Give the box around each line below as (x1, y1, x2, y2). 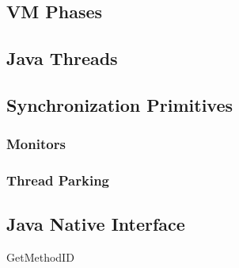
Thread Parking (6, 170, 110, 190)
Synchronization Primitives (6, 92, 233, 117)
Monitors (6, 134, 66, 154)
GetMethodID (6, 249, 74, 266)
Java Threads (6, 46, 118, 71)
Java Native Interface (6, 212, 185, 236)
